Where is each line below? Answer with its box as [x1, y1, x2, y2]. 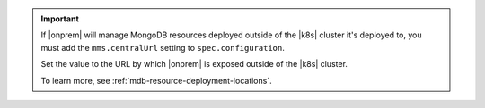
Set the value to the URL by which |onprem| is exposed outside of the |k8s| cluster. [40, 59, 348, 70]
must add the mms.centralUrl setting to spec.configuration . [40, 42, 285, 53]
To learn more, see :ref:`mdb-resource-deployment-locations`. [40, 75, 273, 86]
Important [40, 13, 80, 24]
